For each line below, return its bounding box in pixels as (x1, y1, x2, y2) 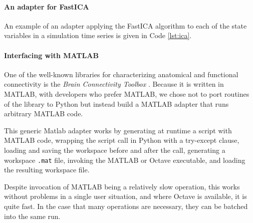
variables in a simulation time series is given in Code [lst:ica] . (4, 30, 192, 41)
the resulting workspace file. (4, 164, 90, 175)
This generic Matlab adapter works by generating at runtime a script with (4, 125, 232, 135)
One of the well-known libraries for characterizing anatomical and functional (4, 69, 238, 79)
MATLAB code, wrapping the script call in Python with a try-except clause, (4, 135, 239, 145)
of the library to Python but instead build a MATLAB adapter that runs (4, 98, 229, 109)
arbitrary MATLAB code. (4, 108, 83, 119)
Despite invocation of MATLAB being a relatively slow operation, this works (4, 181, 240, 191)
